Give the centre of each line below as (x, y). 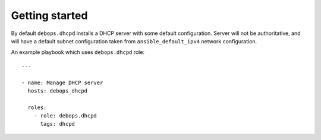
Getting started (49, 15)
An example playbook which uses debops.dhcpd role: (78, 52)
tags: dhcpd (58, 124)
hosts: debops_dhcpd (58, 91)
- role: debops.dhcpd (65, 116)
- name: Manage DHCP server (62, 82)
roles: (37, 107)
